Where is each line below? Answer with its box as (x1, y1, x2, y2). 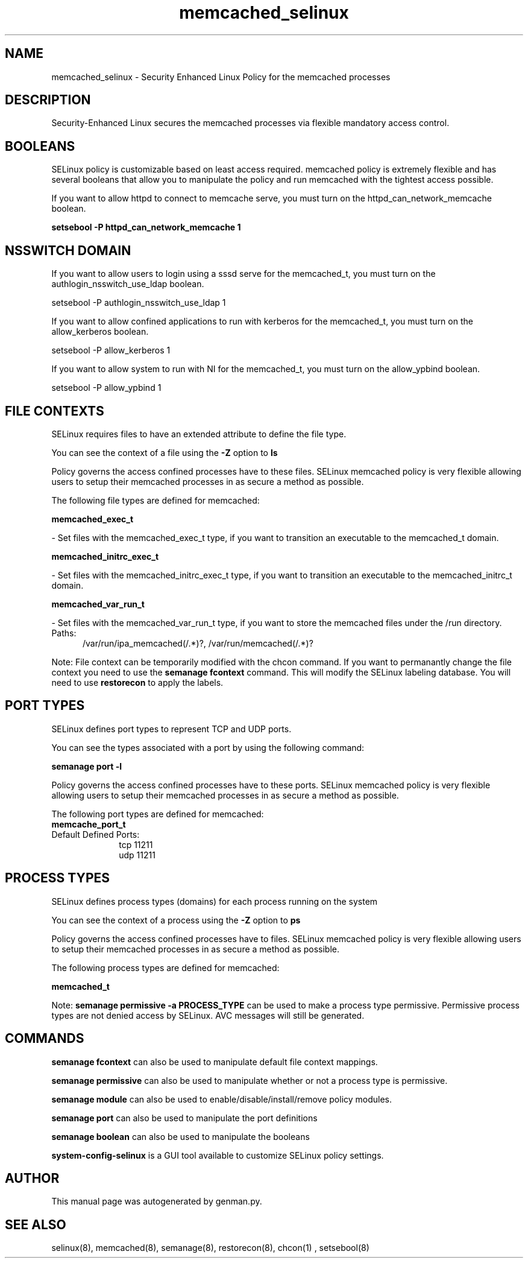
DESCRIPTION (5, 92, 91, 108)
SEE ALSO (5, 1217, 66, 1232)
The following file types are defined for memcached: (51, 495, 260, 505)
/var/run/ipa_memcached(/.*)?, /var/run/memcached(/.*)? (83, 638, 313, 648)
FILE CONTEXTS (5, 403, 104, 419)
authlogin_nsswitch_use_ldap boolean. (51, 279, 204, 290)
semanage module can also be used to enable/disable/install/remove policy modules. (51, 1094, 392, 1104)
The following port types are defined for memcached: (51, 808, 264, 819)
